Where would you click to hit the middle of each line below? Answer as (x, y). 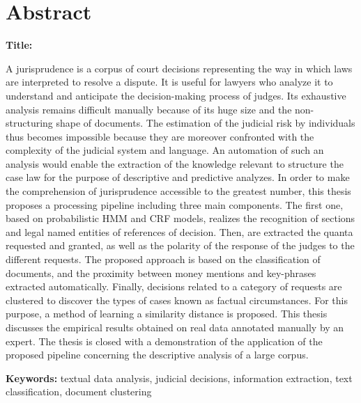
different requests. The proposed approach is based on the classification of (163, 259)
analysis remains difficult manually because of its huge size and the (149, 109)
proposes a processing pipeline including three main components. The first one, (175, 204)
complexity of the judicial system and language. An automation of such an (165, 150)
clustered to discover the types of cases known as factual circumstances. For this (177, 300)
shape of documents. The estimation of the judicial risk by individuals (206, 123)
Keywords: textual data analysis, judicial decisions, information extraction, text (179, 378)
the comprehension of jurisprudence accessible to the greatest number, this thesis (178, 191)
